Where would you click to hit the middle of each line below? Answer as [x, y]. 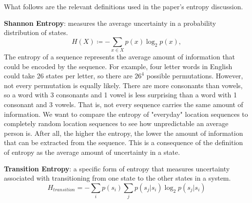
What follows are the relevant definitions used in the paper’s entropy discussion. [124, 6]
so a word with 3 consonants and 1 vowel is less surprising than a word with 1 [120, 95]
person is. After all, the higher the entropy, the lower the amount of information [124, 133]
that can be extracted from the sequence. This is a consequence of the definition [124, 142]
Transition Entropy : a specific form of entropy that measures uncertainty [117, 168]
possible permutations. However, [195, 76]
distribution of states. [36, 32]
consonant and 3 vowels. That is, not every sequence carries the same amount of [124, 104]
